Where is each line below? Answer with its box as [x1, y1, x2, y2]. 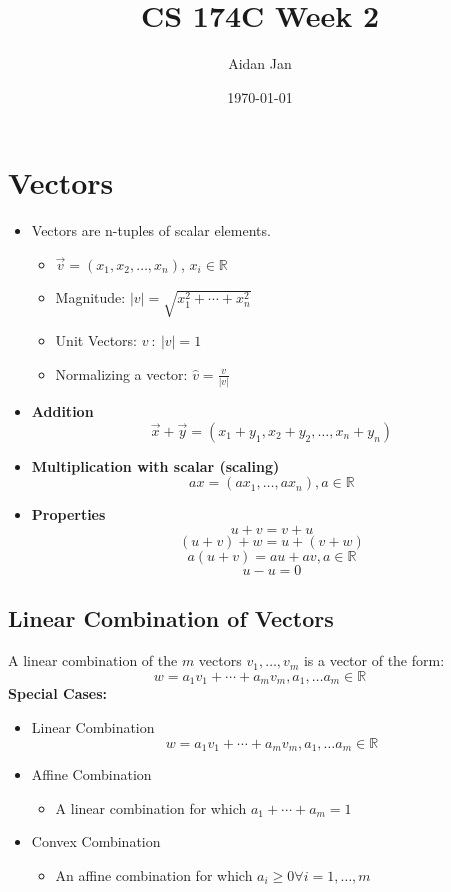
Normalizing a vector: [55, 363, 188, 384]
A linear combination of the [8, 650, 178, 671]
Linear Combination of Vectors [8, 603, 334, 634]
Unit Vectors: [55, 330, 137, 351]
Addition [31, 401, 94, 422]
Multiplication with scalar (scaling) [31, 455, 280, 476]
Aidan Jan [228, 53, 292, 74]
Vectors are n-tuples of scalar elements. [31, 220, 271, 241]
